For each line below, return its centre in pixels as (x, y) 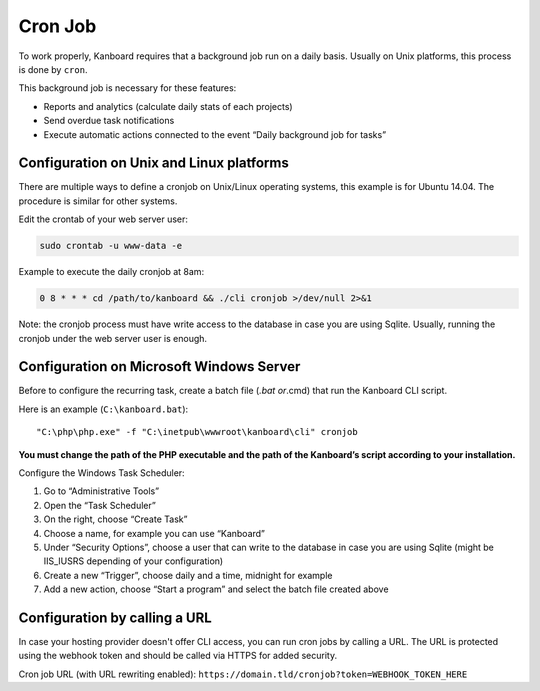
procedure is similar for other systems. (98, 201)
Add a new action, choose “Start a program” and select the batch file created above (216, 589)
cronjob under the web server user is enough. (113, 338)
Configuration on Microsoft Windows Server (159, 366)
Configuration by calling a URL (115, 617)
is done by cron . (53, 69)
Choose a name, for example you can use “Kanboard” (154, 533)
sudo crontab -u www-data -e (111, 246)
